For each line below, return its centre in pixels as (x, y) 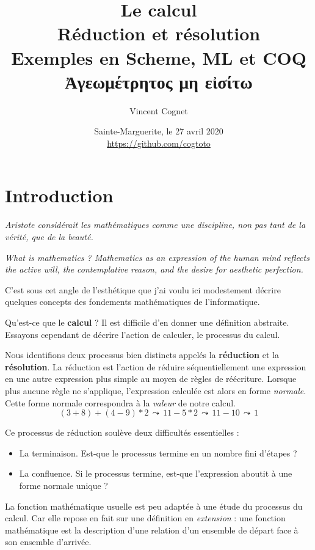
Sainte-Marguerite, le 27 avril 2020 (159, 131)
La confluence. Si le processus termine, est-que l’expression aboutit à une (156, 473)
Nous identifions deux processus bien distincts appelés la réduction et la (142, 355)
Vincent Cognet (159, 110)
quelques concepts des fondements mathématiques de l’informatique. (132, 302)
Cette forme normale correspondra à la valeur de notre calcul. (121, 402)
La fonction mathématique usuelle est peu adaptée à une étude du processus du (154, 506)
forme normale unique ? (63, 485)
